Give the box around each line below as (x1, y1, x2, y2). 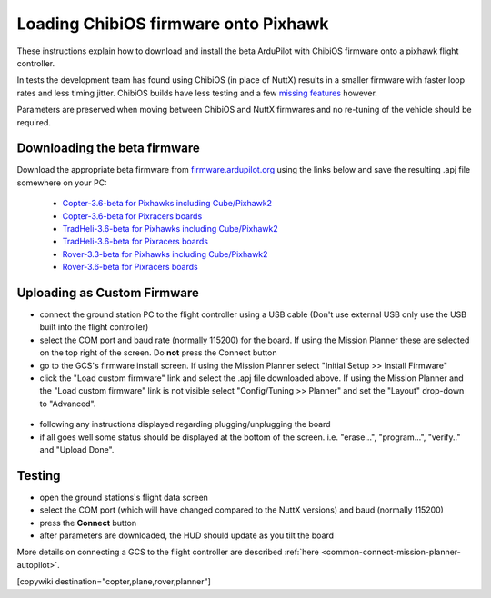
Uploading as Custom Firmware (16, 284, 200, 300)
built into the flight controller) (39, 322, 149, 333)
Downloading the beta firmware (16, 141, 200, 156)
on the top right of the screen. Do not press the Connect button (39, 347, 277, 358)
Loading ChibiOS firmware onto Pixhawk (16, 14, 329, 34)
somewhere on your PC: (16, 177, 108, 188)
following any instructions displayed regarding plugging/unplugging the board (39, 419, 331, 430)
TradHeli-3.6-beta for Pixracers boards (62, 236, 209, 247)
